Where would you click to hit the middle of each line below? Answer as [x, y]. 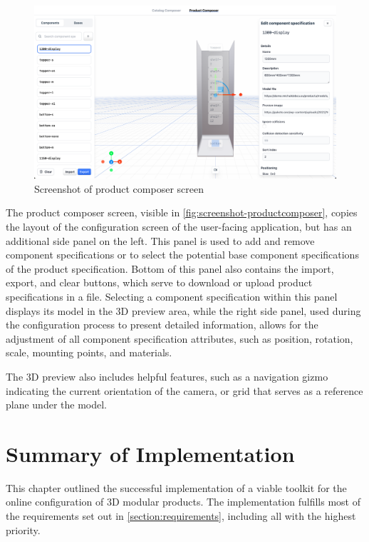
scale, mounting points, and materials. [89, 352]
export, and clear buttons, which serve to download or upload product [159, 282]
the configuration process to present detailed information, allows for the [162, 325]
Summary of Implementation [150, 453]
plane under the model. [57, 405]
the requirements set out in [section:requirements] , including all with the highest [181, 516]
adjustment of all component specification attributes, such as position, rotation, [180, 338]
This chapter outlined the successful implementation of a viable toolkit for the [176, 487]
